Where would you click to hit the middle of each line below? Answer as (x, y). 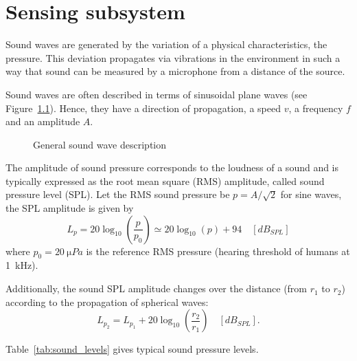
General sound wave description (100, 144)
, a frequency (316, 108)
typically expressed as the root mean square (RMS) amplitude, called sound (165, 180)
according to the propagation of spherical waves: (107, 302)
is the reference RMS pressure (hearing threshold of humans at (218, 251)
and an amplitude (43, 121)
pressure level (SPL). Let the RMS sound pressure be (118, 194)
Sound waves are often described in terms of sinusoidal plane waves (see (157, 94)
